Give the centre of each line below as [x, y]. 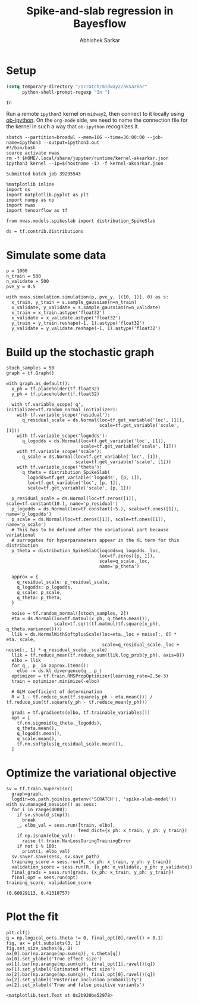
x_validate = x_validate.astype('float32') [66, 318]
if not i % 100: [37, 846]
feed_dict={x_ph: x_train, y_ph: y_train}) [133, 831]
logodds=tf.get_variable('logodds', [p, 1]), [85, 478]
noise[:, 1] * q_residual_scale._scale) [57, 650]
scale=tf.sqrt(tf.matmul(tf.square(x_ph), [107, 624]
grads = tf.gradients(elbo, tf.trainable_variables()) [81, 713]
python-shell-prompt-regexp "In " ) [66, 92]
